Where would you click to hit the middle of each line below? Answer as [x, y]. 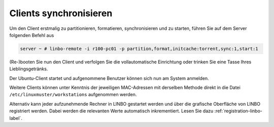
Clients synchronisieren [61, 13]
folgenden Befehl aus [32, 35]
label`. [16, 118]
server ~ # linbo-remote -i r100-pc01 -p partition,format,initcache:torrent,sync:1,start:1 [139, 49]
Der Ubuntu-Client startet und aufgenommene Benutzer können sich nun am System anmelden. [109, 78]
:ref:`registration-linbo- [238, 111]
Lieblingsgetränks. [29, 69]
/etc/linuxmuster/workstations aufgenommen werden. [73, 95]
